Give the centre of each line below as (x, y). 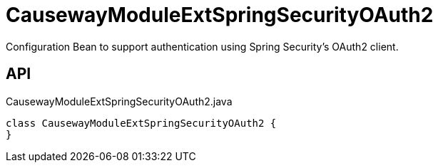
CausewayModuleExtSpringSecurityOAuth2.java (119, 101)
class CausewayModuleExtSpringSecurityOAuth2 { (141, 123)
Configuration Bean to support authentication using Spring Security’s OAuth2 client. (202, 46)
